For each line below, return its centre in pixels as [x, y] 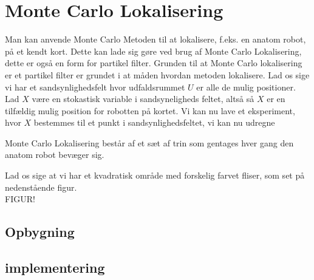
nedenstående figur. [41, 187]
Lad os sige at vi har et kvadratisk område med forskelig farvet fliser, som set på [155, 175]
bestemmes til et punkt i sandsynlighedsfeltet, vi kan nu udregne [154, 122]
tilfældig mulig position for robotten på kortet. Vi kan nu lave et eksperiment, [150, 110]
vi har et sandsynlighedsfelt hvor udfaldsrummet [95, 87]
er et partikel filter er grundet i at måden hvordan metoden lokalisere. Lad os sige [157, 74]
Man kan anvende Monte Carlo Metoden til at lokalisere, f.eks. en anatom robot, [155, 39]
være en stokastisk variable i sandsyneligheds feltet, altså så [143, 99]
